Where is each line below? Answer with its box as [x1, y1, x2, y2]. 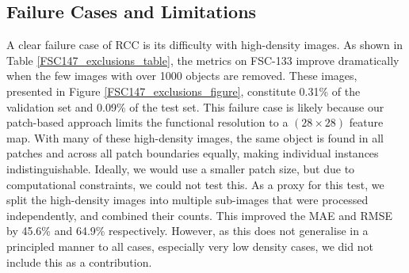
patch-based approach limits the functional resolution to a [6, 114, 289, 131]
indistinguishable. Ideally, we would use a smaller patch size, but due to [6, 160, 355, 176]
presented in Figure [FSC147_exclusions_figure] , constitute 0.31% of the [6, 82, 361, 99]
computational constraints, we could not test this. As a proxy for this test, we [6, 176, 384, 192]
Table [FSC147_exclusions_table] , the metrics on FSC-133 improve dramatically [6, 51, 399, 68]
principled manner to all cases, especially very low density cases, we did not [6, 237, 373, 254]
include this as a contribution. [6, 253, 152, 270]
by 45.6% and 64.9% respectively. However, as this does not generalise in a [6, 222, 369, 239]
